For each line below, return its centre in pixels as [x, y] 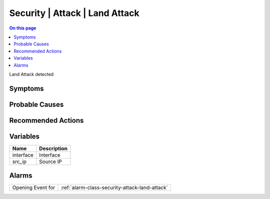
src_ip [19, 161]
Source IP [50, 161]
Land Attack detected [31, 74]
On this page [23, 28]
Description [53, 148]
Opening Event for [34, 187]
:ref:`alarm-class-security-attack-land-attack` [114, 187]
